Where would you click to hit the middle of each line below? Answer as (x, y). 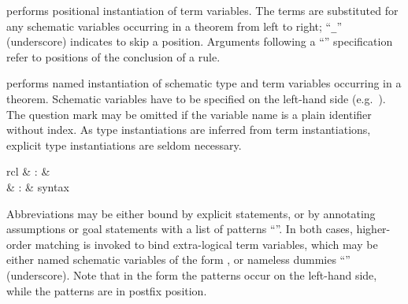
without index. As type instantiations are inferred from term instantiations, (189, 130)
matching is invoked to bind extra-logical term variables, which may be (206, 244)
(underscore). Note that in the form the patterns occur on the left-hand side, (192, 274)
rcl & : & (28, 171)
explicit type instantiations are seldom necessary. (124, 145)
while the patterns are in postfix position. (107, 290)
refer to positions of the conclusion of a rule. (113, 56)
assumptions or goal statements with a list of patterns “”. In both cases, (180, 229)
